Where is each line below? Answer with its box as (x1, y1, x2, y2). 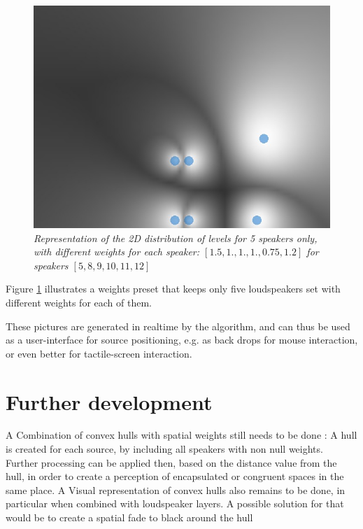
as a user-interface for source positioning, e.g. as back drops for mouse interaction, (6, 332, 358, 347)
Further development (6, 387, 213, 416)
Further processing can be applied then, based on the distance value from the (6, 455, 337, 470)
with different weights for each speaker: (34, 244, 200, 259)
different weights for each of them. (6, 295, 152, 309)
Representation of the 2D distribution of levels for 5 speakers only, (34, 230, 318, 245)
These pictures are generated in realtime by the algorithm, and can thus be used (6, 318, 350, 333)
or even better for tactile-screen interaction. (6, 346, 192, 360)
